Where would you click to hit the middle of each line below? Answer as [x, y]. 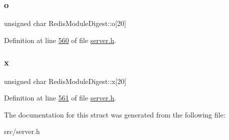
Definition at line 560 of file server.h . [60, 40]
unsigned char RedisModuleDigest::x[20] [65, 81]
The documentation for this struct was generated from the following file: [115, 114]
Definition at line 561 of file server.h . [60, 98]
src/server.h [22, 131]
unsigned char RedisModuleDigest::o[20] [65, 23]
